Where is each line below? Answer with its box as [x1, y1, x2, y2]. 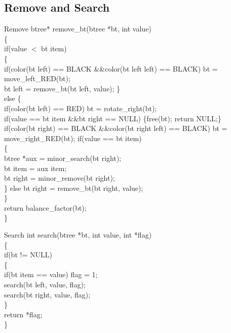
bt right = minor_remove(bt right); [4, 173, 115, 183]
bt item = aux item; [4, 162, 67, 173]
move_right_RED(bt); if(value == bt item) [4, 132, 142, 143]
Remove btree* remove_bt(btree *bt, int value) [4, 23, 151, 34]
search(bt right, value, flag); [4, 289, 91, 299]
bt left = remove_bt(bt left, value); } [4, 83, 121, 93]
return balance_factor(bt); [4, 202, 87, 213]
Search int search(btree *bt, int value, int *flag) [4, 229, 152, 240]
